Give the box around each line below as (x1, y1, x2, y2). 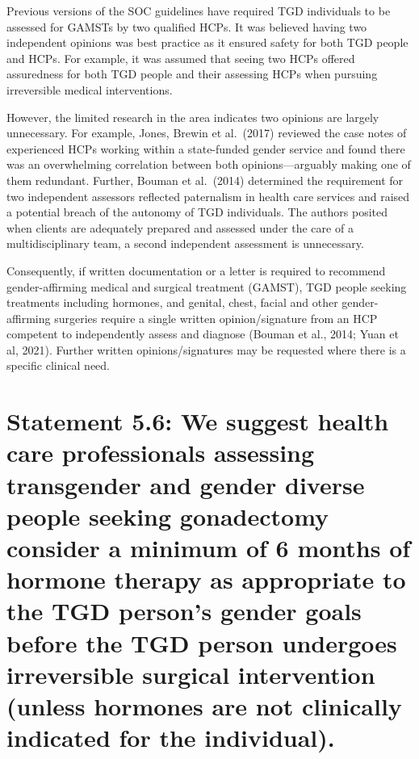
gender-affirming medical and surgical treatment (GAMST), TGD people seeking (6, 278, 407, 295)
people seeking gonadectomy (6, 499, 329, 532)
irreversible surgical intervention (6, 657, 375, 690)
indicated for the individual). (6, 721, 335, 754)
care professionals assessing (6, 436, 315, 469)
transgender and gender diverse (6, 468, 365, 501)
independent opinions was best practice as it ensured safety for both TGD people (6, 34, 409, 51)
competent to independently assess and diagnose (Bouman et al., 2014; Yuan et (6, 325, 399, 342)
